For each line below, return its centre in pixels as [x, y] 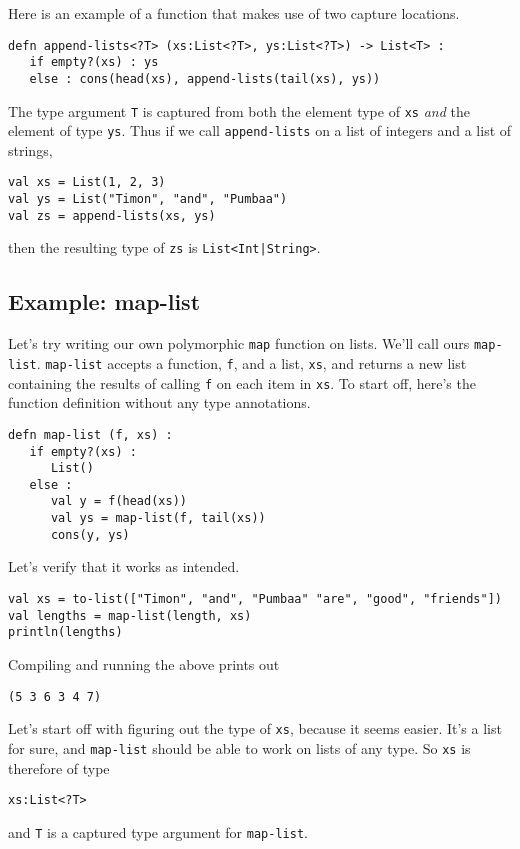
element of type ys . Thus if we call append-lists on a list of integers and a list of [260, 130]
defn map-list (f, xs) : [90, 434]
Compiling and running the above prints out [144, 664]
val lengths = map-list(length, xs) [130, 615]
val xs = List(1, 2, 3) [87, 182]
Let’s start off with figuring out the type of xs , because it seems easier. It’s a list [255, 728]
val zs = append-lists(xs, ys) [112, 215]
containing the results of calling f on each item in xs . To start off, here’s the [242, 382]
